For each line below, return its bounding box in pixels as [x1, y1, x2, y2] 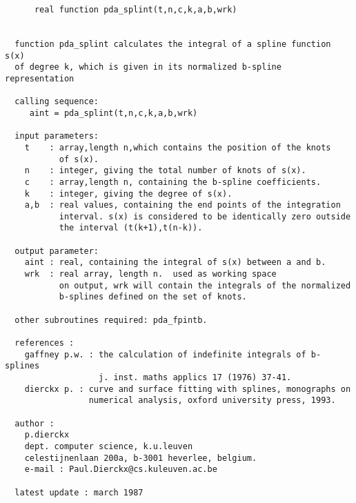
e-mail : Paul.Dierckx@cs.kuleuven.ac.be [24, 464, 217, 475]
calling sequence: [14, 97, 99, 107]
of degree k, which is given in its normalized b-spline [14, 62, 281, 72]
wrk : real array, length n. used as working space [24, 269, 277, 279]
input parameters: [14, 131, 99, 141]
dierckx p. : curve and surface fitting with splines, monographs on [24, 384, 351, 394]
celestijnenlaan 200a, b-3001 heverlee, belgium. [24, 453, 257, 463]
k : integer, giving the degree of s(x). [24, 188, 233, 199]
